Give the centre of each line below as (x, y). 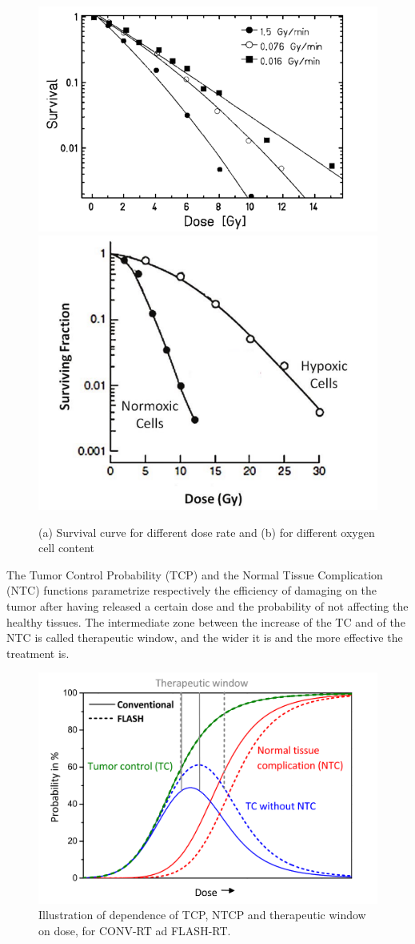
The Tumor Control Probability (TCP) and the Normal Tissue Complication (195, 574)
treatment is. (38, 653)
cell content (66, 548)
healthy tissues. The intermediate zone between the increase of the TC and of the (206, 621)
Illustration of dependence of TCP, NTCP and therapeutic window (202, 915)
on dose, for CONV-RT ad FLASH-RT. (135, 930)
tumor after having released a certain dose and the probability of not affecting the (207, 606)
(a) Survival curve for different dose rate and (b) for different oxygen (207, 532)
